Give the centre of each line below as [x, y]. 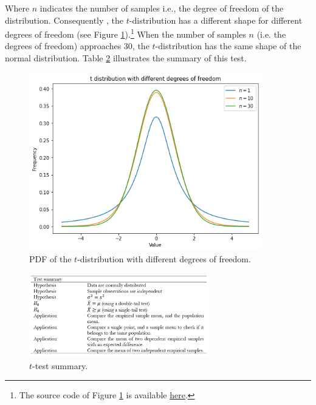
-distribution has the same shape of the [228, 46]
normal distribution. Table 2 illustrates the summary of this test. [126, 58]
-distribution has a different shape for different [216, 20]
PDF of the [50, 259]
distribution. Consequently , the [64, 20]
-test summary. [60, 365]
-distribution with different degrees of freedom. [164, 259]
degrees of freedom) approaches [63, 46]
